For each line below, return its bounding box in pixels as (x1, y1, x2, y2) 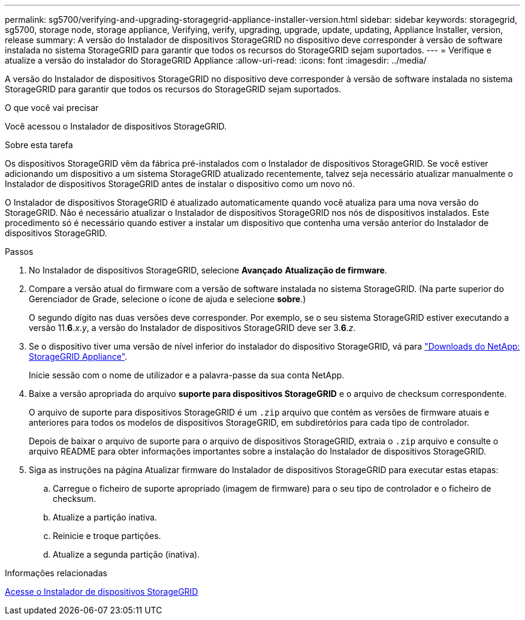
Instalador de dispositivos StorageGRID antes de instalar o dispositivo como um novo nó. (5, 179, 355, 189)
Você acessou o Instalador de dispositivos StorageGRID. (5, 121, 227, 131)
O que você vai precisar (5, 103, 99, 113)
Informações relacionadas (5, 568, 107, 578)
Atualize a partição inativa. (53, 512, 157, 522)
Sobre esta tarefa (5, 140, 73, 150)
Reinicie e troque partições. (53, 531, 161, 541)
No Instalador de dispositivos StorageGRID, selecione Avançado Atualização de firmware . (29, 265, 387, 275)
